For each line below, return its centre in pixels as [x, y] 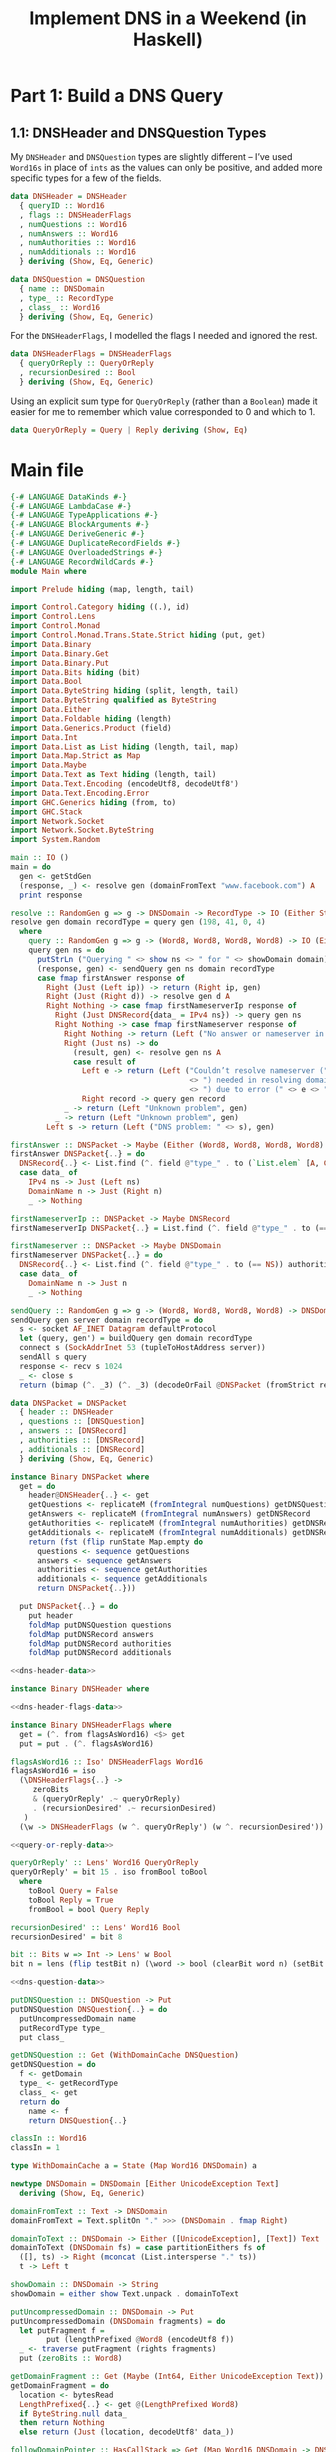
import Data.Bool [46, 682]
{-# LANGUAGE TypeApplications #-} [84, 515]
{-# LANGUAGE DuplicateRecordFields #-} [96, 543]
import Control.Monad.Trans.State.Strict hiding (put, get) [138, 635]
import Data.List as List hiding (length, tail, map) [125, 747]
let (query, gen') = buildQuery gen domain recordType [136, 1338]
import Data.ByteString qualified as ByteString [113, 700]
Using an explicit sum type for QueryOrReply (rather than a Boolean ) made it [164, 401]
